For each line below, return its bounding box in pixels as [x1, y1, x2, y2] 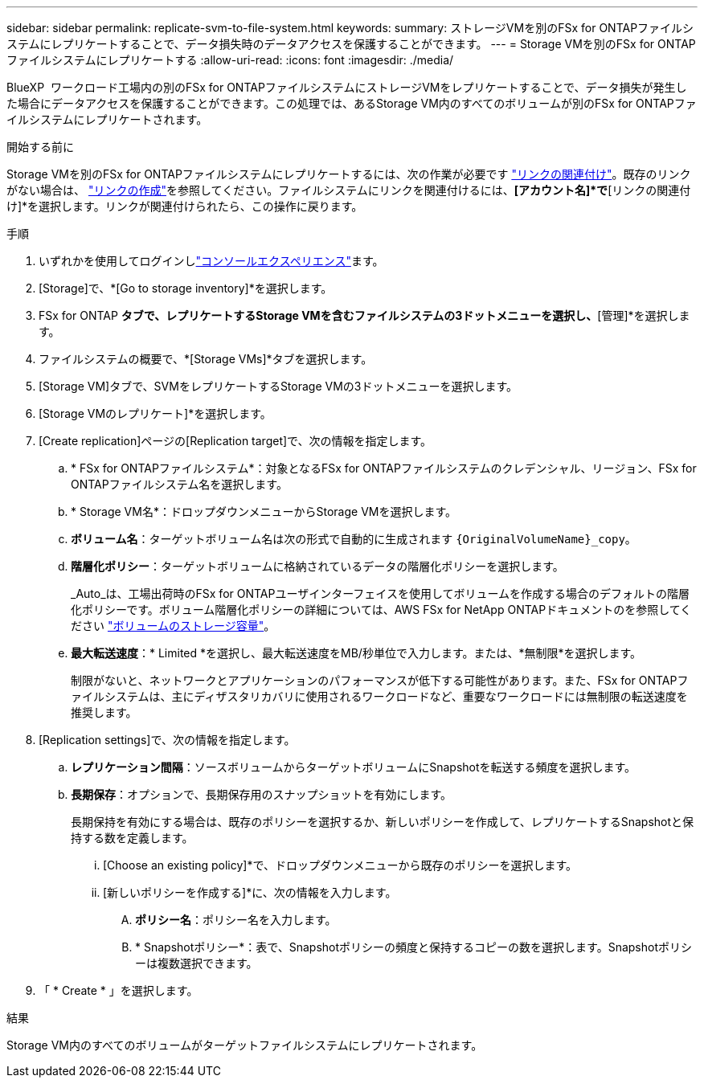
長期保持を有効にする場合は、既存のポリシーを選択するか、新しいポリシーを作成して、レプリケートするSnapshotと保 [71, 815, 694, 828]
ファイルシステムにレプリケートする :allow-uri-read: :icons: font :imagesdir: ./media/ [6, 53, 454, 67]
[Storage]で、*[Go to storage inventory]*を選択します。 [39, 281, 333, 295]
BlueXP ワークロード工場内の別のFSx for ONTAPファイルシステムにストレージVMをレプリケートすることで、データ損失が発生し [6, 80, 687, 94]
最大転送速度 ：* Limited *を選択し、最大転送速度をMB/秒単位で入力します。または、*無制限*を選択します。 [71, 646, 642, 660]
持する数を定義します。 [71, 831, 194, 845]
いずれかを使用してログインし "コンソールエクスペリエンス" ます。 [39, 254, 384, 268]
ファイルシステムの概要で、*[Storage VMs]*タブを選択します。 [39, 352, 373, 366]
